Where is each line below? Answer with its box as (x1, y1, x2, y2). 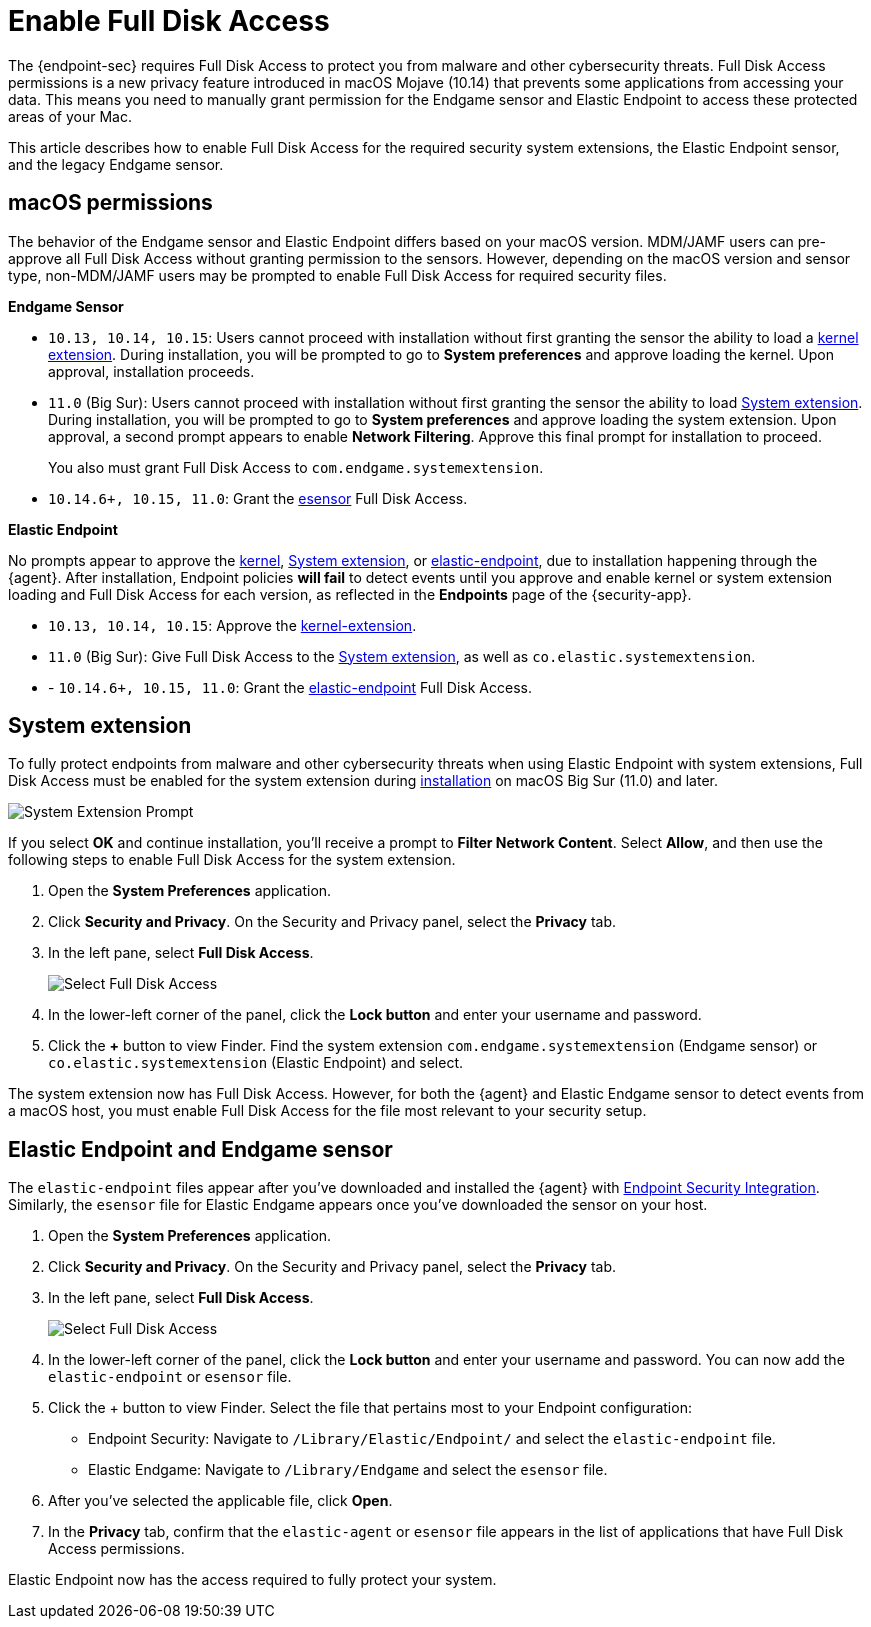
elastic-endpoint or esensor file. (48, 1368, 292, 1386)
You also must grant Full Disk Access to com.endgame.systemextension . (48, 458, 544, 476)
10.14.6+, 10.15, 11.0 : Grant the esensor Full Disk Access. (48, 489, 468, 507)
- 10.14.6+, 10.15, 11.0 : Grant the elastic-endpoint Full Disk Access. (48, 678, 533, 696)
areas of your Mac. (8, 107, 132, 125)
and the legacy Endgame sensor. (8, 155, 224, 173)
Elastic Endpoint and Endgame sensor (8, 1136, 393, 1162)
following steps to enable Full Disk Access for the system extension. (8, 851, 456, 869)
